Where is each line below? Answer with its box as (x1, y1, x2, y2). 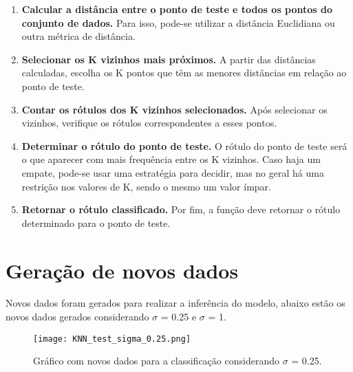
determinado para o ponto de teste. (21, 215, 171, 230)
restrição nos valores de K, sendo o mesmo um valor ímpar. (21, 179, 271, 193)
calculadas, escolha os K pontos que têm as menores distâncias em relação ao (21, 65, 347, 80)
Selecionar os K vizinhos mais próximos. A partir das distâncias (21, 52, 316, 66)
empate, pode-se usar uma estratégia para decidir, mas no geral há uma (21, 165, 324, 179)
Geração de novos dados (6, 256, 239, 284)
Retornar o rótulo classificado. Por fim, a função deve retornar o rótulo (21, 202, 341, 217)
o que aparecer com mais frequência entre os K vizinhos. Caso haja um (21, 152, 321, 166)
